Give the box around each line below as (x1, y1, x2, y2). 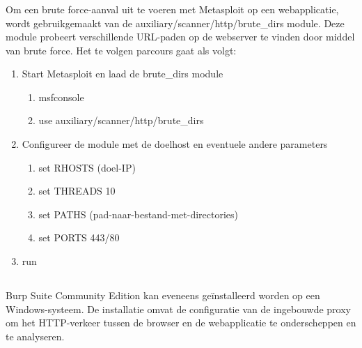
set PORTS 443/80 (38, 230, 120, 245)
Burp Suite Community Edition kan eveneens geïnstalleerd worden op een (6, 288, 320, 303)
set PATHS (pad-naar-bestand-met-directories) (38, 206, 238, 221)
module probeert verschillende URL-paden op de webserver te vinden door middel (6, 29, 355, 44)
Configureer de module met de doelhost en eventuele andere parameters (22, 137, 328, 151)
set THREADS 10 (38, 183, 116, 198)
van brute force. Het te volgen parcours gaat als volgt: (6, 43, 237, 57)
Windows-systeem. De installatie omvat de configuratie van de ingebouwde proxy (6, 301, 352, 316)
